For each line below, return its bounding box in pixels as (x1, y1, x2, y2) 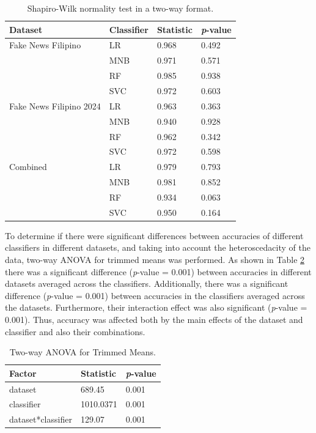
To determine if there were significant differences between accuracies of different (5, 229, 304, 242)
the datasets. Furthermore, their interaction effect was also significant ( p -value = (5, 301, 307, 314)
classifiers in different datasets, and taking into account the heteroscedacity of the (5, 241, 310, 254)
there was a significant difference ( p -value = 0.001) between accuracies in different (5, 265, 312, 278)
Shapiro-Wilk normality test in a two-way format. (27, 2, 214, 14)
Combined (9, 160, 47, 173)
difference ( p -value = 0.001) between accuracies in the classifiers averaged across (5, 289, 305, 302)
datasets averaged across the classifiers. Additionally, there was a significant (5, 277, 288, 290)
